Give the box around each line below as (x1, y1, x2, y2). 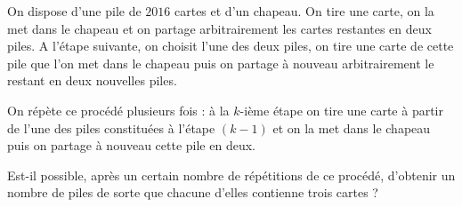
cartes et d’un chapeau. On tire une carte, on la (174, 2, 434, 20)
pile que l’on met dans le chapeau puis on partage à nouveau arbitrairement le (7, 53, 434, 72)
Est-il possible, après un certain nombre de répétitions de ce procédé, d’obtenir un (7, 165, 456, 184)
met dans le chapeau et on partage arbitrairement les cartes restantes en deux (7, 19, 432, 37)
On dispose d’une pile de (7, 2, 142, 20)
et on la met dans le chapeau (272, 118, 431, 137)
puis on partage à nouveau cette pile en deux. (7, 136, 255, 155)
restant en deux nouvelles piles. (7, 71, 177, 90)
